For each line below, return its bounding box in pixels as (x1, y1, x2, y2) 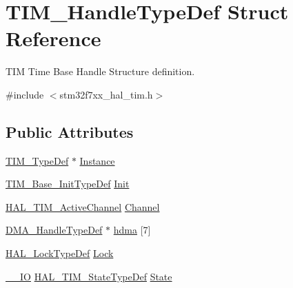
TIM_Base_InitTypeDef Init (6, 176, 130, 191)
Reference (6, 24, 101, 52)
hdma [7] (113, 223, 151, 237)
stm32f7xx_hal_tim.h (59, 87, 153, 101)
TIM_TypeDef (6, 153, 69, 167)
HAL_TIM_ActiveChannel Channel (6, 199, 160, 214)
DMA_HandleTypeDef (6, 223, 103, 237)
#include (6, 87, 44, 101)
